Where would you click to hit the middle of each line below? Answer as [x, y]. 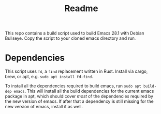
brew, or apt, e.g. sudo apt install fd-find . [49, 77]
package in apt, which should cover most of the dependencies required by [79, 96]
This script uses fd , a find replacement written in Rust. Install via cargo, [76, 71]
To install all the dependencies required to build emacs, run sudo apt [73, 86]
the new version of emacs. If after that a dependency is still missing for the [79, 101]
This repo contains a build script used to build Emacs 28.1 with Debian [74, 33]
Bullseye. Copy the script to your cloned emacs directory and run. [71, 38]
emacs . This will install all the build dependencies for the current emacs [84, 91]
